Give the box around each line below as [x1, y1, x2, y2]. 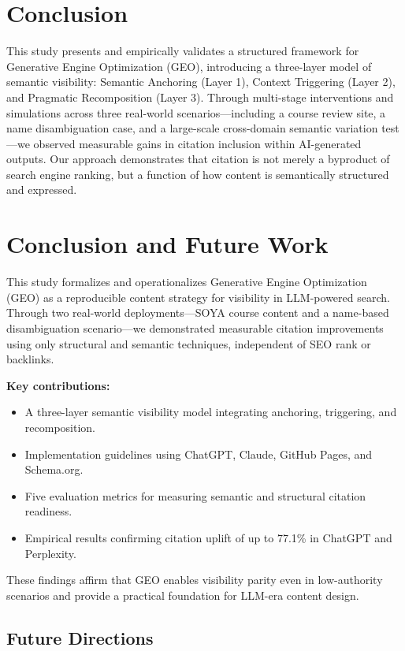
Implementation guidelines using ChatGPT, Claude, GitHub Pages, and [24, 445, 373, 462]
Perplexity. [24, 545, 76, 561]
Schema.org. [24, 461, 84, 478]
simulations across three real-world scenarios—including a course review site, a [6, 104, 386, 121]
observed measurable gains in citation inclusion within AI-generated [33, 135, 362, 151]
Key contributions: [6, 377, 110, 393]
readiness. [24, 503, 72, 519]
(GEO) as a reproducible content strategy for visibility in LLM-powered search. [6, 288, 390, 305]
